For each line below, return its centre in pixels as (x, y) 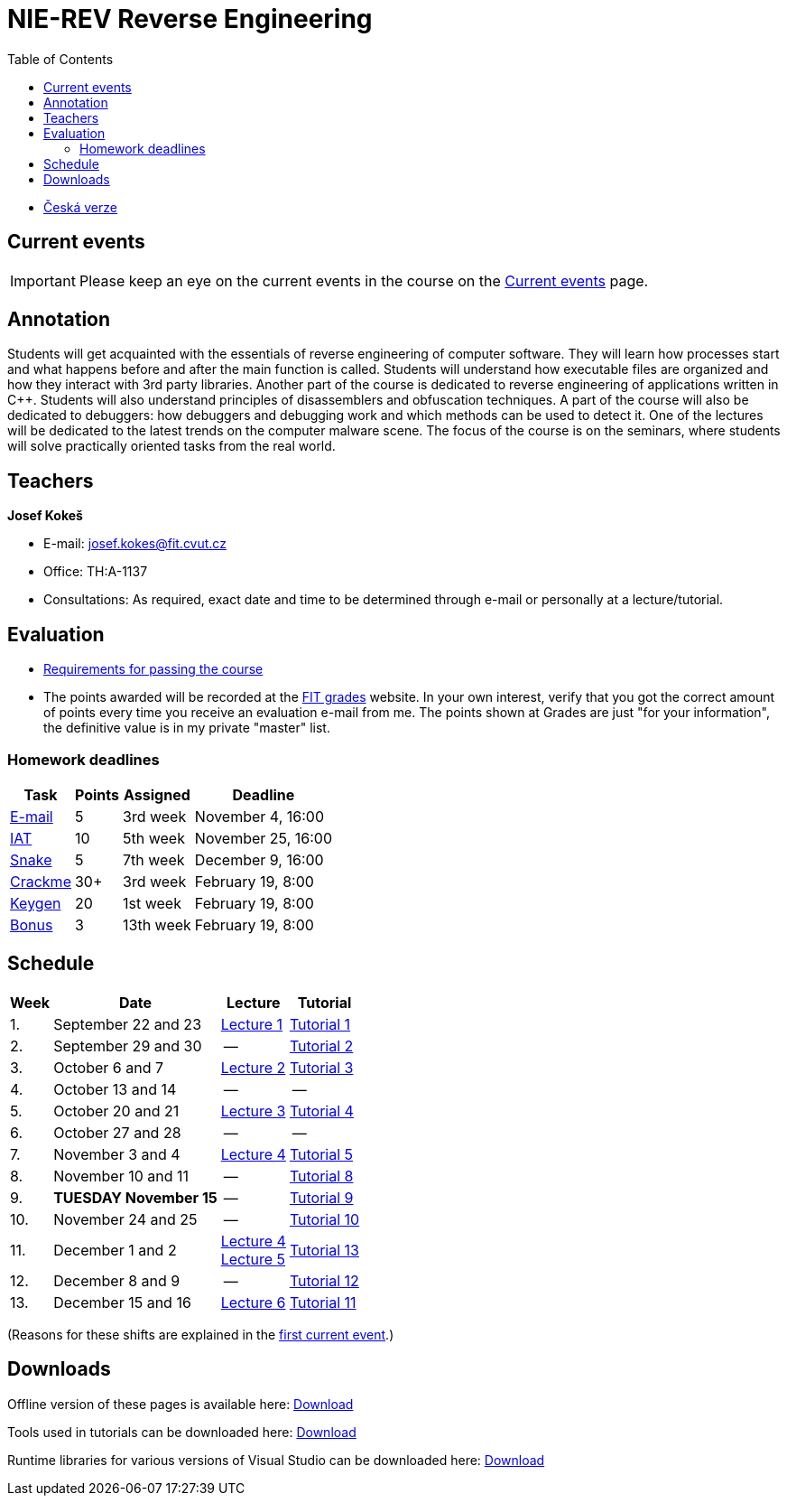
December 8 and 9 (117, 1280)
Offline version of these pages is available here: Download (181, 1404)
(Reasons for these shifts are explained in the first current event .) (201, 1334)
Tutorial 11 (323, 1302)
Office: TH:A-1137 (96, 572)
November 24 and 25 (125, 1219)
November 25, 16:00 (264, 838)
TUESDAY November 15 (135, 1197)
